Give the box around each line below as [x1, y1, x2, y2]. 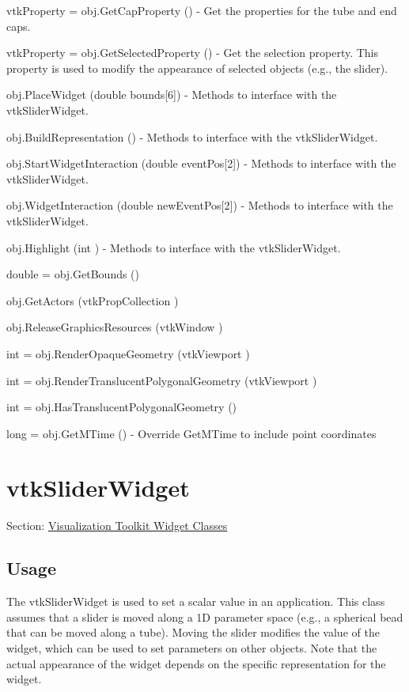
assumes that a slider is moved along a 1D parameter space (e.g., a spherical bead [6, 608, 403, 625]
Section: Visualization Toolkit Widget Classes [6, 517, 228, 534]
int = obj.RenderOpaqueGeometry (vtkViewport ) [6, 345, 250, 361]
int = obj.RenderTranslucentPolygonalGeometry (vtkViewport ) [6, 372, 317, 388]
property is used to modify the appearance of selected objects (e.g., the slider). [6, 59, 388, 76]
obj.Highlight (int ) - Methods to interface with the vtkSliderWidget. [6, 239, 341, 255]
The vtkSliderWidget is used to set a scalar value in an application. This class [6, 593, 385, 610]
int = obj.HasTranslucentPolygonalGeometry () [6, 399, 237, 415]
